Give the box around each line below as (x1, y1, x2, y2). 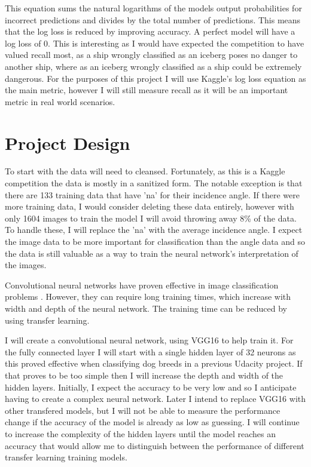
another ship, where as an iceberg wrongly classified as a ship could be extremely (5, 60, 302, 72)
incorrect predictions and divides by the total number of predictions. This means (5, 13, 301, 26)
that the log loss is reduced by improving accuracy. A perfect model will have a (5, 25, 295, 38)
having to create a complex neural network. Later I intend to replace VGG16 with (5, 392, 306, 405)
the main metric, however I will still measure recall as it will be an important (5, 84, 288, 96)
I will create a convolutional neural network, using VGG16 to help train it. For (5, 334, 294, 346)
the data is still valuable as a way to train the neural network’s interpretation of (5, 247, 298, 259)
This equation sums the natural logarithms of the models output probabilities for (5, 2, 302, 14)
